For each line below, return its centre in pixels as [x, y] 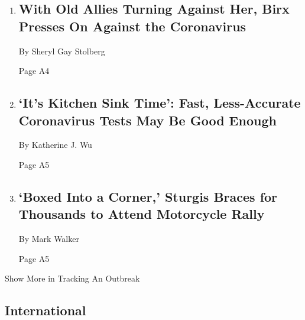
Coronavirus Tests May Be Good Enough [147, 120]
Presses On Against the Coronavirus [132, 26]
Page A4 [34, 71]
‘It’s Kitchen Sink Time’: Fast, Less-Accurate [160, 103]
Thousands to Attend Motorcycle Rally [142, 214]
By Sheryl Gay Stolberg [62, 51]
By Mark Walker [49, 239]
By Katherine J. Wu [55, 145]
